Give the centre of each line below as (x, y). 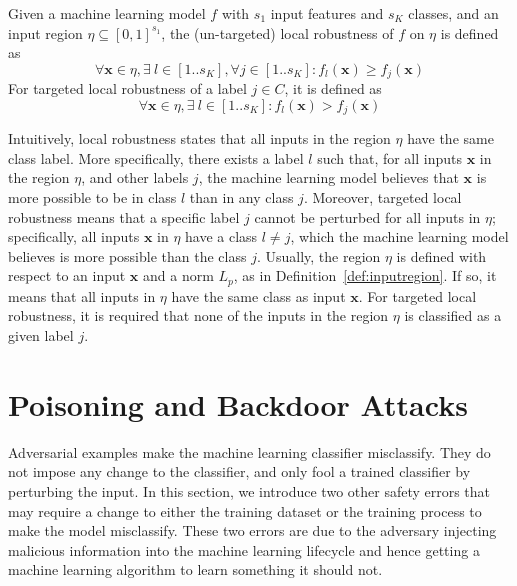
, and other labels (135, 177)
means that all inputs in (82, 295)
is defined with (441, 255)
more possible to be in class (92, 197)
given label (41, 335)
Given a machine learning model (107, 13)
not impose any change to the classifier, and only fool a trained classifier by (239, 471)
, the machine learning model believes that (328, 177)
